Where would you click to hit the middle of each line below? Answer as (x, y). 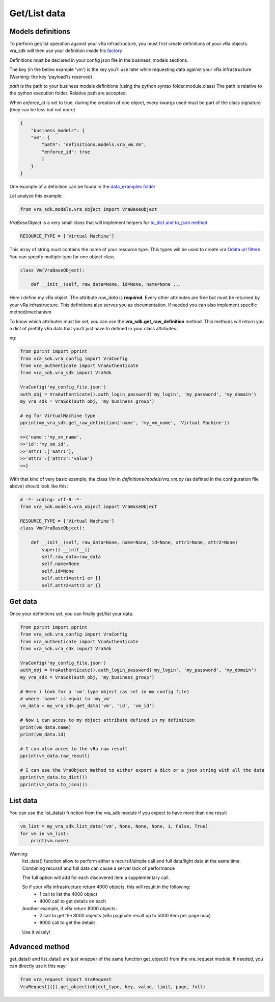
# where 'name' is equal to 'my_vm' (66, 699)
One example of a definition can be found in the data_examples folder (82, 186)
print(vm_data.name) (46, 727)
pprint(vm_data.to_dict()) (54, 777)
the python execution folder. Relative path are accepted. (68, 93)
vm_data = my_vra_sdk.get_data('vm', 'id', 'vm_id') (87, 706)
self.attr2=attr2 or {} (71, 585)
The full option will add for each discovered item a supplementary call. (96, 877)
